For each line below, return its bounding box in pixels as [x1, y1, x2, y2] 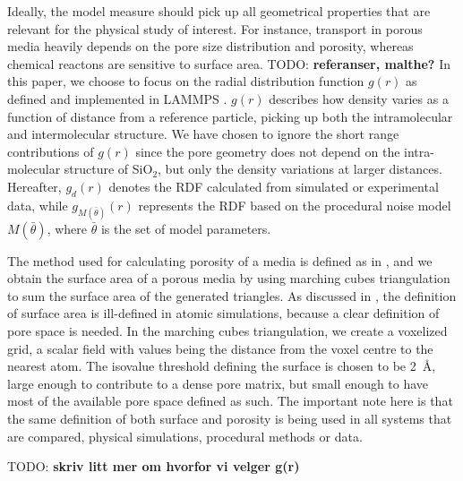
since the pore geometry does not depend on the [135, 142, 400, 160]
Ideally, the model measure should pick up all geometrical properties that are [7, 2, 431, 20]
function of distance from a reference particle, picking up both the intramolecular [7, 107, 453, 125]
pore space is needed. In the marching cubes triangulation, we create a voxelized [7, 321, 448, 339]
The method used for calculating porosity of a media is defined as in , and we [7, 251, 433, 270]
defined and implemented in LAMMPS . [7, 89, 227, 107]
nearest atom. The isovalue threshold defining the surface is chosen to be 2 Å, [7, 356, 436, 375]
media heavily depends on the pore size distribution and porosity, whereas [7, 37, 414, 56]
